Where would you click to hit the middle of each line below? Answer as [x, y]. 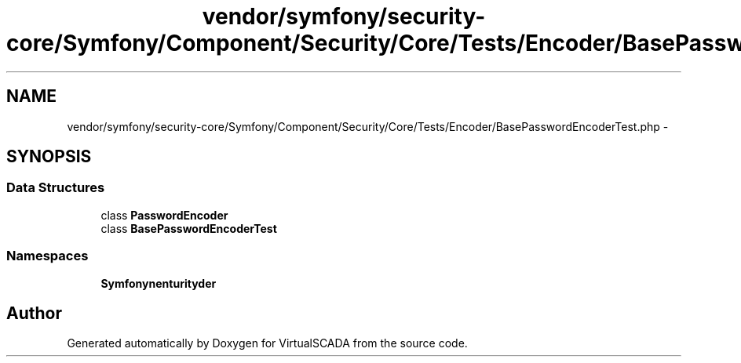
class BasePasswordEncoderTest [189, 228]
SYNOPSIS [49, 157]
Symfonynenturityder [159, 283]
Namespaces [47, 256]
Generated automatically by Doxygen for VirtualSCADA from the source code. [267, 343]
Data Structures [56, 188]
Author [34, 313]
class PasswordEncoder [164, 215]
